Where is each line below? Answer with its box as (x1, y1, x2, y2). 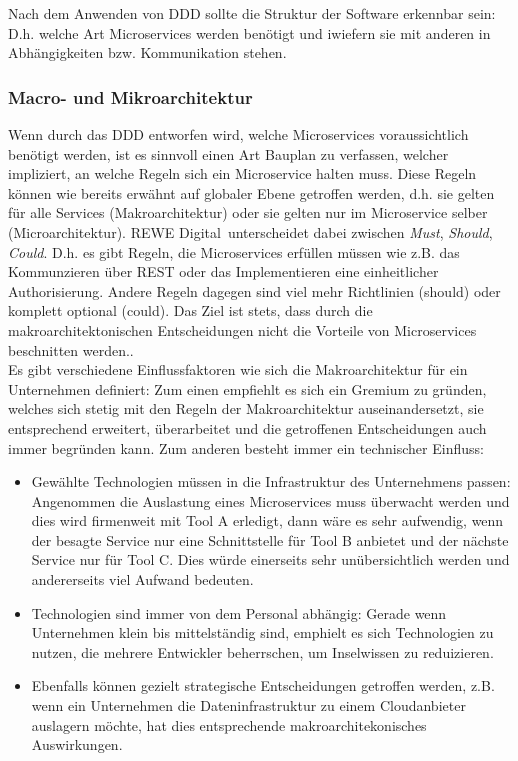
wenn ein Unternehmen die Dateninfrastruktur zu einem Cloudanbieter (31, 695, 466, 716)
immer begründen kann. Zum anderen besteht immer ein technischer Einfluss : (8, 437, 484, 458)
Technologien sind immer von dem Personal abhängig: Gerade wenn (31, 602, 447, 623)
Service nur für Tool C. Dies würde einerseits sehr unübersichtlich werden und (31, 549, 510, 570)
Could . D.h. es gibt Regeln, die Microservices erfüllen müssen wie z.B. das (8, 241, 460, 262)
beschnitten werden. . (8, 339, 134, 360)
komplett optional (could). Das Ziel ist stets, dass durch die (8, 300, 373, 321)
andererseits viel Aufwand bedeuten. (31, 569, 254, 590)
